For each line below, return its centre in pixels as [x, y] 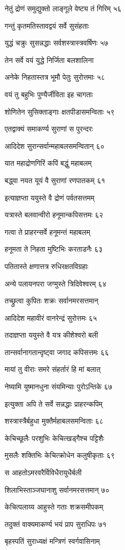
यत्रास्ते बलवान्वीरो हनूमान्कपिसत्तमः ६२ [54, 215]
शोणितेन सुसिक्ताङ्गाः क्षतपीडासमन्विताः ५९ [60, 111]
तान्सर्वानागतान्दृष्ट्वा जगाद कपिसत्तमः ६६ [57, 352]
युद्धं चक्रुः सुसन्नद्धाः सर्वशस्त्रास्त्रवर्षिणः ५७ [57, 43]
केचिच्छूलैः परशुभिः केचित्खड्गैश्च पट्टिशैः [55, 438]
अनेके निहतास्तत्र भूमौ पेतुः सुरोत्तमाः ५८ [55, 77]
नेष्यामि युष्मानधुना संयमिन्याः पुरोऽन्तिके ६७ [59, 387]
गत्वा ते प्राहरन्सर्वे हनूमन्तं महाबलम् [47, 232]
